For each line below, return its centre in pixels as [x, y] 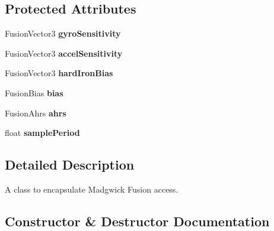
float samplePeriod [42, 133]
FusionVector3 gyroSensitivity [63, 33]
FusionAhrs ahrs [36, 113]
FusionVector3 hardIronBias [59, 73]
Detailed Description [70, 165]
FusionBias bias [34, 92]
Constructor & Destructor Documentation [137, 221]
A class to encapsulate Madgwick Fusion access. [92, 189]
